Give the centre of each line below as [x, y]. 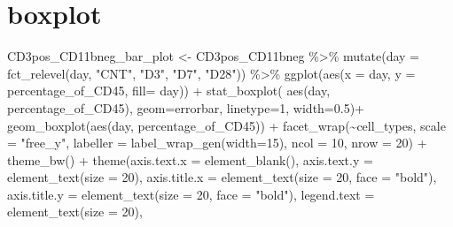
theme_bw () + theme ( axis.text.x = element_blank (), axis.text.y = [190, 159]
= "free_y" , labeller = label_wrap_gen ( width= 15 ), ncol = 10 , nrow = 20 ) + [217, 143]
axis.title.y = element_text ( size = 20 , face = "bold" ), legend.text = [191, 194]
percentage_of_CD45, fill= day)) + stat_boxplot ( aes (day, [169, 91]
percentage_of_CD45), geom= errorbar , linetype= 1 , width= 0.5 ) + [186, 107]
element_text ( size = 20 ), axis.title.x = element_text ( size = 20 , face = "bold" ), [222, 177]
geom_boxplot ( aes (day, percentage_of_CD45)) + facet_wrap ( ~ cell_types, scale [226, 125]
